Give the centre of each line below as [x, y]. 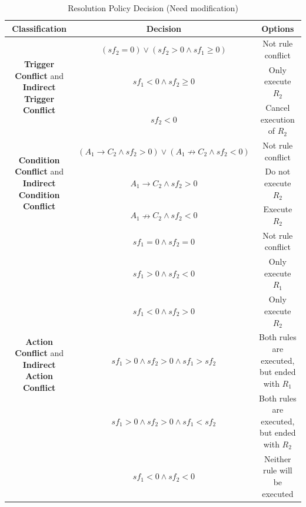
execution [277, 119]
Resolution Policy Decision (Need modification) [153, 8]
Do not [278, 171]
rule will [277, 470]
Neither [278, 458]
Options [278, 28]
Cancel [278, 107]
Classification [39, 28]
